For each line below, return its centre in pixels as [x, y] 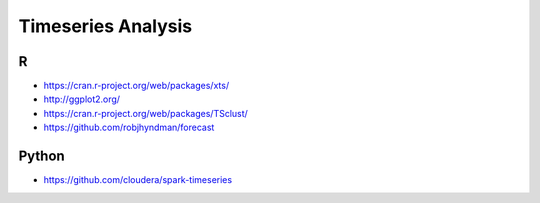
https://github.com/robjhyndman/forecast [129, 127]
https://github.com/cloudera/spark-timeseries [138, 180]
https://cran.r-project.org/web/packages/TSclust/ [146, 113]
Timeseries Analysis [105, 26]
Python [41, 156]
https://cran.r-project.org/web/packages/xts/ [136, 86]
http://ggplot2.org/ [81, 99]
